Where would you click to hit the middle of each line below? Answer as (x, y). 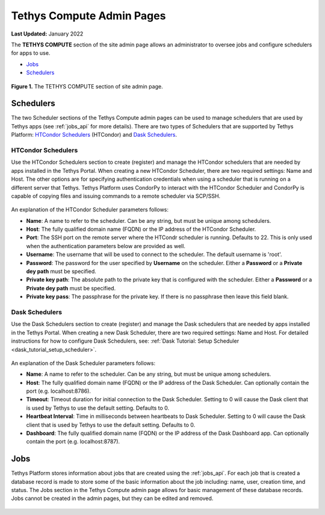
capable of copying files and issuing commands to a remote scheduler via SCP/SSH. (116, 196)
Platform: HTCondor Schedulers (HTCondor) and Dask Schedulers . (94, 135)
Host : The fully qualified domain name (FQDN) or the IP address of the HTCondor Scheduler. (141, 229)
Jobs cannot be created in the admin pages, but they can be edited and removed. (112, 498)
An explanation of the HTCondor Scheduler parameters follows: (90, 210)
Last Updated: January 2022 (47, 34)
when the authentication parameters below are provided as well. (106, 246)
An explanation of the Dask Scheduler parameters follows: (83, 363)
